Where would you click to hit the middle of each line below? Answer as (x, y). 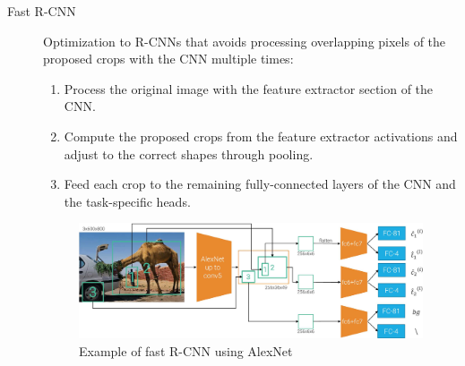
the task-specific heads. (127, 201)
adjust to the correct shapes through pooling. (189, 153)
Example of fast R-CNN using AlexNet (186, 350)
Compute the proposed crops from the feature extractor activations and (261, 136)
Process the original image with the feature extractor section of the (249, 88)
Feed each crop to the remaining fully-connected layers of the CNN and (260, 184)
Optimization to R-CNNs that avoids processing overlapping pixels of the (245, 41)
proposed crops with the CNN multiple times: (168, 59)
